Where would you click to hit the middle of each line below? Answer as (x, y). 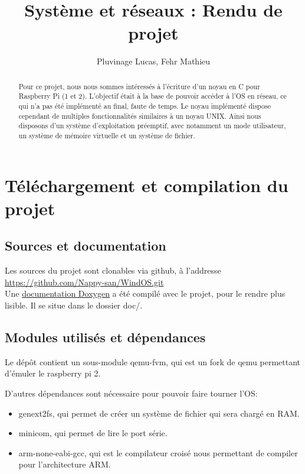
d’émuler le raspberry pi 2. (53, 373)
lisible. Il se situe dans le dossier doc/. (74, 305)
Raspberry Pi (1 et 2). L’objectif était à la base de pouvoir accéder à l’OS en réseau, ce (152, 96)
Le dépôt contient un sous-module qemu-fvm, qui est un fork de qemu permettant (152, 361)
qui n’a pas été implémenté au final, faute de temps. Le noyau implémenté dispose (145, 106)
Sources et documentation (86, 246)
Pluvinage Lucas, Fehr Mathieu (153, 61)
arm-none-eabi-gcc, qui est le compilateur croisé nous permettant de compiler (158, 452)
